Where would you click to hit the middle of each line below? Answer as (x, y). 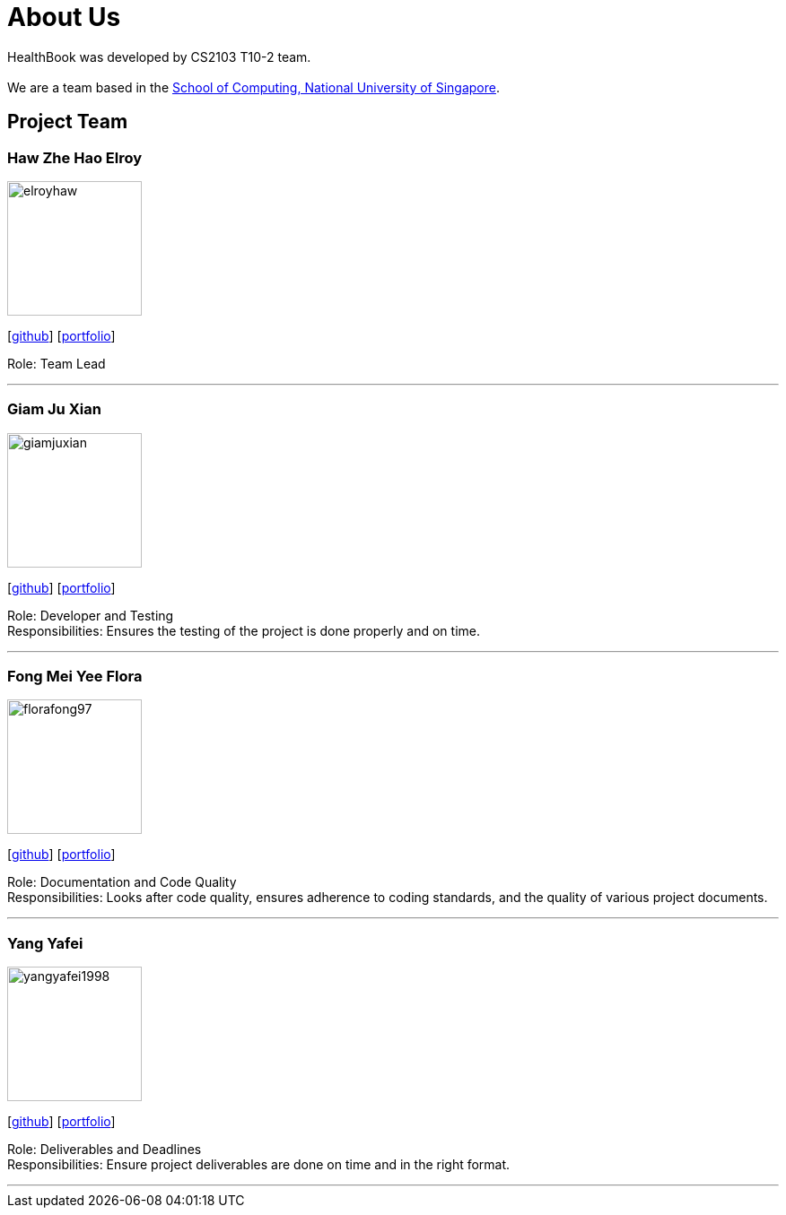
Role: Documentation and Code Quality (122, 882)
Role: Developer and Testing (91, 615)
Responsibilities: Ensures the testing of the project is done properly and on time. (244, 630)
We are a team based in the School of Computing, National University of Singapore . (254, 87)
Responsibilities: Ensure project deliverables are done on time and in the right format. (259, 1165)
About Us (64, 17)
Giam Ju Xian (54, 409)
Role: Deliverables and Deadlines (105, 1150)
